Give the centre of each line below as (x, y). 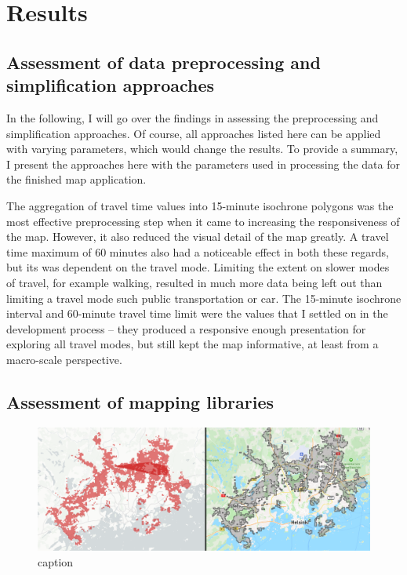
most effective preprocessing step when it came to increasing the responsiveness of (203, 221)
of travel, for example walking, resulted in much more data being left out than (194, 282)
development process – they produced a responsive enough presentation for (186, 328)
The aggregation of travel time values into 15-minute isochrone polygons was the (200, 205)
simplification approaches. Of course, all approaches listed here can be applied (194, 133)
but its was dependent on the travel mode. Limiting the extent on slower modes (198, 267)
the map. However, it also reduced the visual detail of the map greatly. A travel (198, 237)
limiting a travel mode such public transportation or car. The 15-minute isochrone (204, 298)
